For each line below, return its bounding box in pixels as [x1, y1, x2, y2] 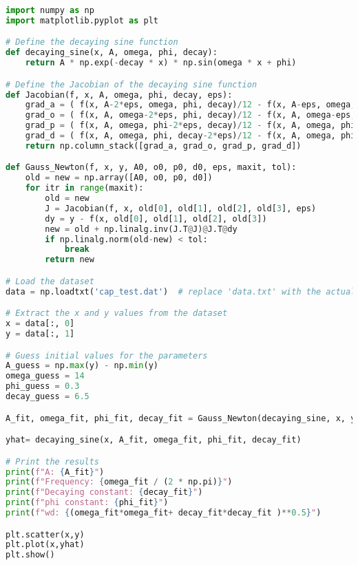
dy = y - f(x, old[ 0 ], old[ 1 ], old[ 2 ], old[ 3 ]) [45, 213, 267, 224]
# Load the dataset [6, 276, 94, 286]
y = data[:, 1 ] [6, 329, 75, 339]
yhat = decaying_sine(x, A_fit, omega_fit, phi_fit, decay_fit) [6, 435, 302, 445]
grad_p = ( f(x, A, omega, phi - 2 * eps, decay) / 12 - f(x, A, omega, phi [25, 120, 356, 131]
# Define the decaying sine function [6, 37, 178, 47]
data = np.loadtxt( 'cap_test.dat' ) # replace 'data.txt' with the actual [6, 286, 356, 297]
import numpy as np [6, 6, 94, 15]
